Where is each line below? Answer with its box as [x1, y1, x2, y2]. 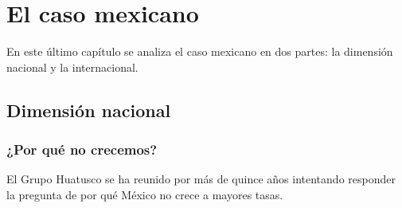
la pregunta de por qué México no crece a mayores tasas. [6, 186, 283, 202]
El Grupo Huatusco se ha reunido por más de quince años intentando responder [6, 171, 396, 187]
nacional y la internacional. [6, 58, 139, 75]
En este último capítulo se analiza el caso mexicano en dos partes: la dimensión [6, 43, 393, 60]
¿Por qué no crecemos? [6, 139, 158, 159]
